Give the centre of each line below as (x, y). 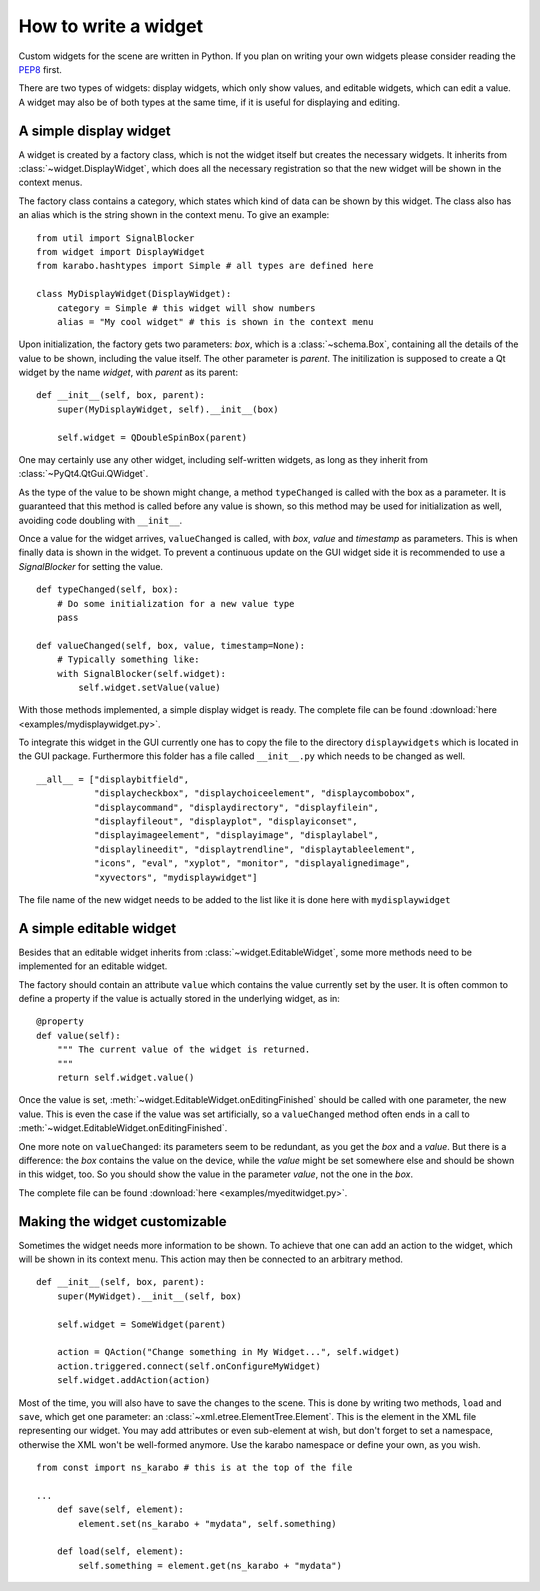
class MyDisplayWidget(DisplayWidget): (134, 294)
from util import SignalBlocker (115, 238)
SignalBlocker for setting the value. (91, 566)
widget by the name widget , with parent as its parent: (128, 372)
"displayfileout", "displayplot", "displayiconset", (226, 821)
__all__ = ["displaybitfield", (113, 779)
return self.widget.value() (125, 1078)
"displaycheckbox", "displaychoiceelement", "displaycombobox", (254, 793)
